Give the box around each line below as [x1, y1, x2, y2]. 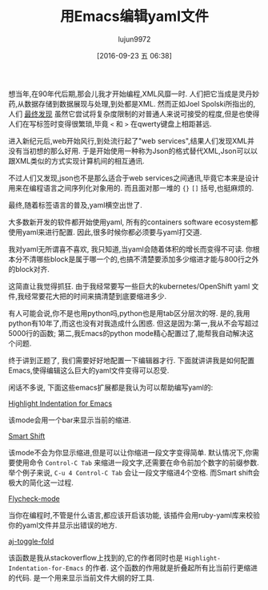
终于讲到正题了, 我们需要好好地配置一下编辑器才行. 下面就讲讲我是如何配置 [8, 355, 254, 365]
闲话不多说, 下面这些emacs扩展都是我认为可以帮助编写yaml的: [8, 382, 214, 392]
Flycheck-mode [8, 494, 60, 503]
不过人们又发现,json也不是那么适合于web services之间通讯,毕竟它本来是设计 [8, 173, 260, 183]
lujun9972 [118, 34, 151, 44]
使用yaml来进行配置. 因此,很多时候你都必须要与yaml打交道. [8, 227, 202, 236]
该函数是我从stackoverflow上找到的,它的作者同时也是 [8, 552, 183, 562]
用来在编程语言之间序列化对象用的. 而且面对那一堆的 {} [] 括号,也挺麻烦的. [8, 183, 254, 192]
